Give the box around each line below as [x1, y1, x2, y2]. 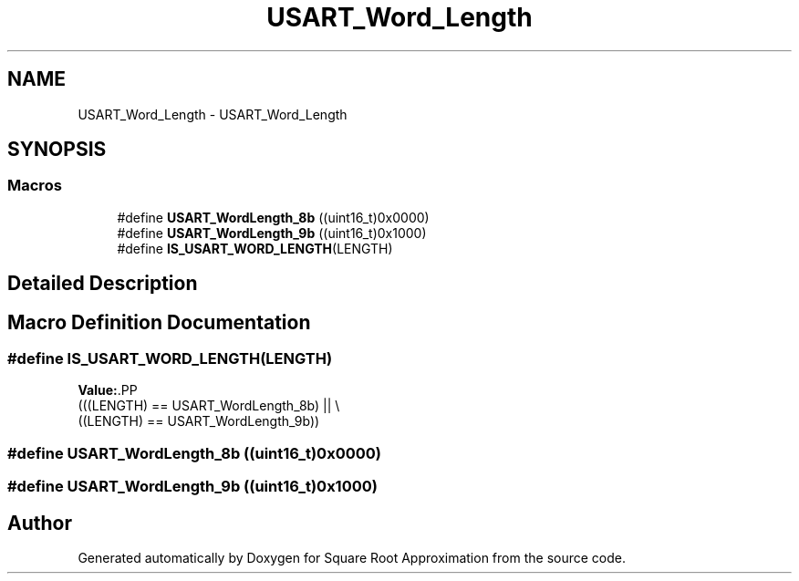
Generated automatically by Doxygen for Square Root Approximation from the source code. [78, 550, 626, 566]
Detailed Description [7, 272, 198, 296]
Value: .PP [78, 382, 138, 399]
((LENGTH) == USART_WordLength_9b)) [78, 413, 320, 430]
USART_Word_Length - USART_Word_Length [78, 106, 348, 122]
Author [7, 511, 72, 534]
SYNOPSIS [7, 138, 107, 161]
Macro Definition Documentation [7, 310, 311, 334]
